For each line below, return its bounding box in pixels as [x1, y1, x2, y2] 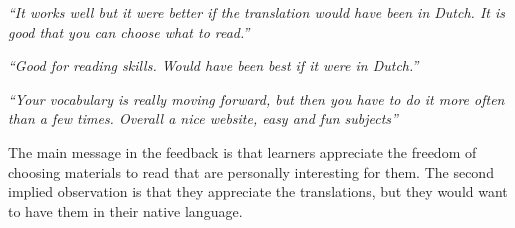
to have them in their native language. [8, 200, 243, 221]
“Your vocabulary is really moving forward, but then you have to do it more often [8, 88, 505, 109]
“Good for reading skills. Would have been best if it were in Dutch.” [8, 55, 419, 76]
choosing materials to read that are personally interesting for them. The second [8, 161, 494, 182]
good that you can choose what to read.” [8, 21, 250, 42]
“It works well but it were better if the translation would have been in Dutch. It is [8, 2, 505, 22]
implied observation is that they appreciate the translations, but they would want [8, 181, 508, 202]
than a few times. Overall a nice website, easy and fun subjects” [8, 108, 398, 129]
